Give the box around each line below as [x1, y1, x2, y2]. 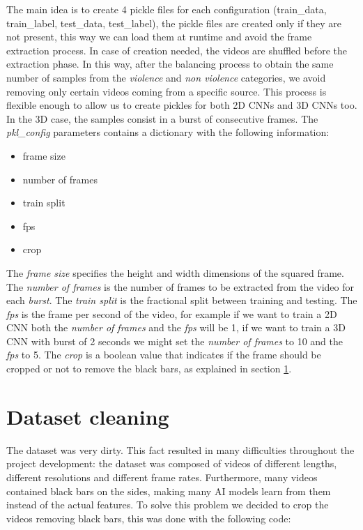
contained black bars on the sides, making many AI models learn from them [6, 483, 331, 498]
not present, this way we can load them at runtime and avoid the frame [6, 29, 312, 44]
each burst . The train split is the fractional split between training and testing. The [6, 293, 357, 308]
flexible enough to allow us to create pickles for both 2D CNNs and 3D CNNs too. [6, 98, 357, 112]
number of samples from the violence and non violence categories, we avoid [6, 70, 326, 84]
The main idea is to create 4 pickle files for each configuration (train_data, [6, 2, 327, 16]
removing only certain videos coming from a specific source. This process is [6, 84, 327, 98]
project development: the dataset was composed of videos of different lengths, [6, 456, 337, 471]
